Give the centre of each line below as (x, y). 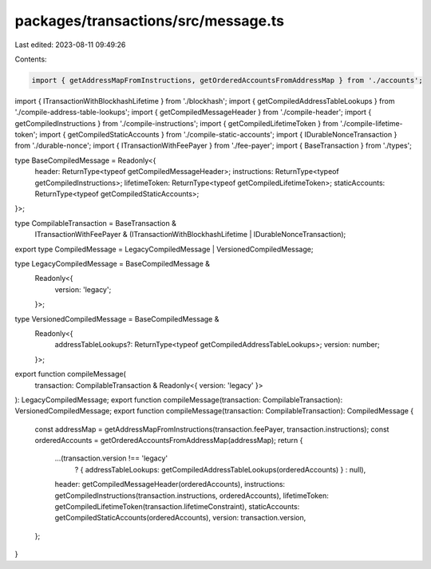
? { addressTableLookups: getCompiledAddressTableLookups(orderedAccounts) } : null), (220, 469)
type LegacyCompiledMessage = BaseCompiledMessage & (113, 263)
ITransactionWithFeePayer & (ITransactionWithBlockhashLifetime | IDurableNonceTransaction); (190, 235)
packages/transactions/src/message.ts (150, 21)
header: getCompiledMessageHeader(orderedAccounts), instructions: (170, 484)
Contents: (31, 59)
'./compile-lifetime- (372, 123)
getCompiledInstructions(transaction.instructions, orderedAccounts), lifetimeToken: (192, 496)
